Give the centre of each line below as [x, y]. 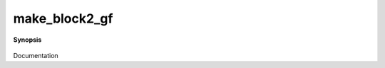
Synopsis [27, 40]
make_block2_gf [63, 18]
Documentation [36, 55]
